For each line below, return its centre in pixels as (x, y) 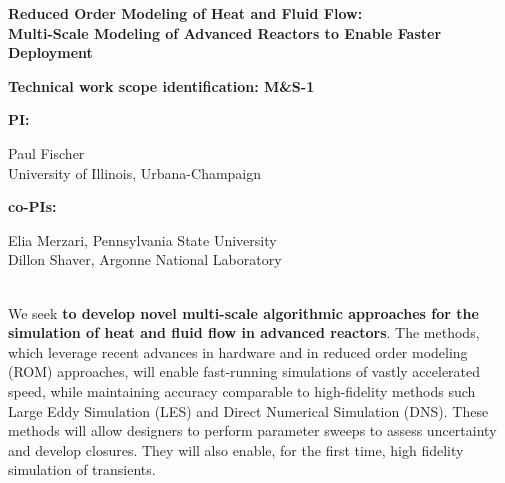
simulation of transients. (82, 469)
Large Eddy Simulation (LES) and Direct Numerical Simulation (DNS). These (248, 410)
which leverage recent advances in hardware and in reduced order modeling (238, 351)
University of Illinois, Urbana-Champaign (135, 172)
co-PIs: (32, 206)
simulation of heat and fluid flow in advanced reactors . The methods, (244, 332)
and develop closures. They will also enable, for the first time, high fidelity (236, 449)
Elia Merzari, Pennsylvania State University (142, 239)
